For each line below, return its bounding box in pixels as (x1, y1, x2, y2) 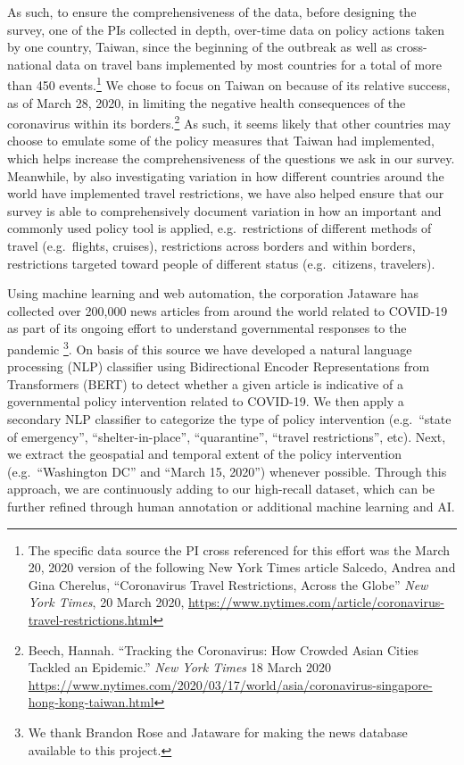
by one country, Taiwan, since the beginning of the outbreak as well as (7, 37, 393, 56)
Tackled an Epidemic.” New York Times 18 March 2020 (28, 658, 332, 677)
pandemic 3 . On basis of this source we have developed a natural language (7, 337, 412, 358)
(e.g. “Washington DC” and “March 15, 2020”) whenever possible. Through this (7, 461, 447, 480)
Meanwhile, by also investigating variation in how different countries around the (7, 166, 444, 185)
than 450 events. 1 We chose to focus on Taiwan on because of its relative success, (7, 73, 451, 95)
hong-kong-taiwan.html (28, 693, 154, 711)
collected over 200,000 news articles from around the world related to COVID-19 (7, 301, 448, 320)
